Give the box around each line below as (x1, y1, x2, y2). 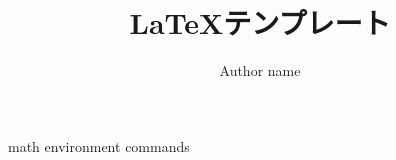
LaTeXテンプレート (129, 2, 391, 43)
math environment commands (8, 135, 190, 156)
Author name (219, 60, 301, 81)
